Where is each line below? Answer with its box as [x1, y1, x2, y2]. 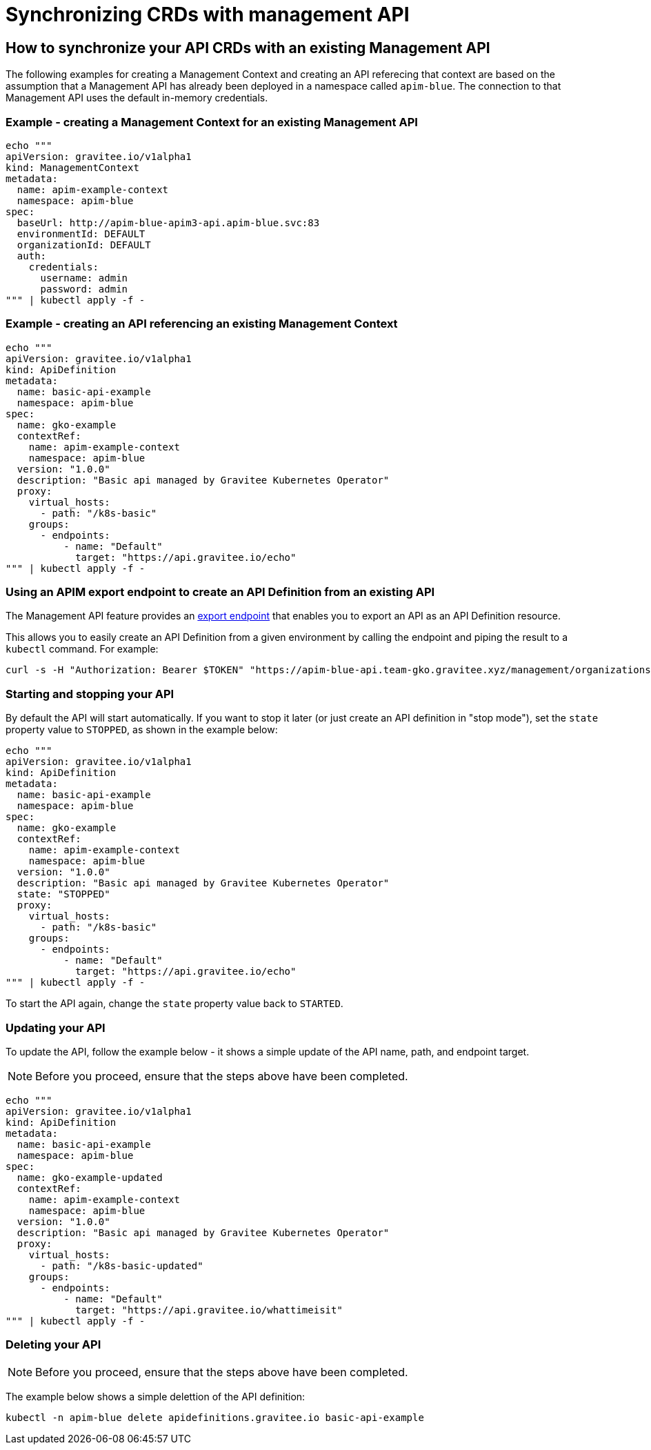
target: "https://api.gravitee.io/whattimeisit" [75, 1304, 343, 1315]
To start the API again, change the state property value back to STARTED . [6, 997, 343, 1010]
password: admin [40, 283, 128, 295]
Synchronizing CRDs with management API [6, 3, 410, 26]
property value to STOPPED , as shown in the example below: [6, 724, 278, 736]
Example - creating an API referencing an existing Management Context [6, 317, 398, 331]
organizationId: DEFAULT [17, 239, 151, 250]
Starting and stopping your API [6, 686, 174, 701]
